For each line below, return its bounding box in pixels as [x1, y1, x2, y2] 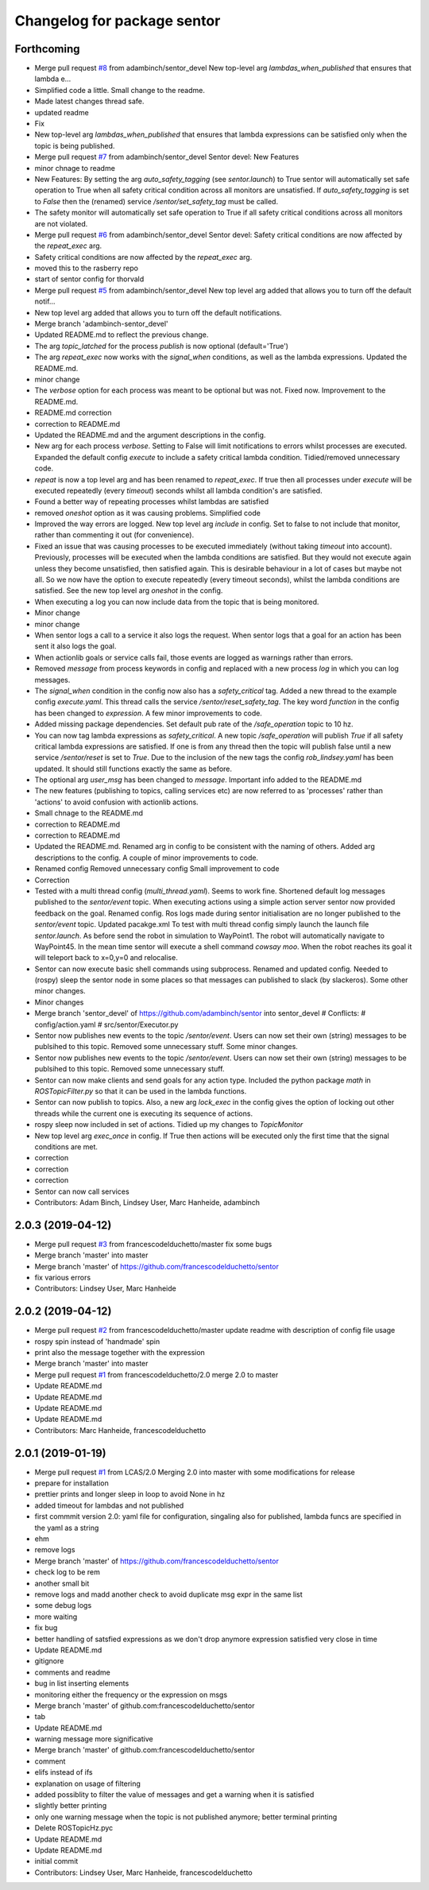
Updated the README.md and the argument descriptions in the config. [34, 430, 266, 440]
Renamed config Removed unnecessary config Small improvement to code [34, 864, 280, 873]
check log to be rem [34, 1567, 101, 1577]
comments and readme [34, 1667, 110, 1677]
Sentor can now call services [34, 1187, 130, 1196]
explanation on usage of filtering [34, 1779, 141, 1788]
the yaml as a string [34, 1523, 99, 1532]
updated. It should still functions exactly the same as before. [34, 764, 233, 773]
